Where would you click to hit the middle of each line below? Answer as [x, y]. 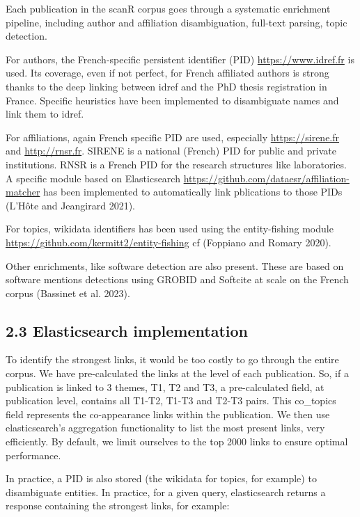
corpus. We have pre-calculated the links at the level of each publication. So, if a [177, 373]
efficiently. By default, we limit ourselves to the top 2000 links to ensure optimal [177, 442]
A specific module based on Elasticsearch [93, 178]
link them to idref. [45, 114]
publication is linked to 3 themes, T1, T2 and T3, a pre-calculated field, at [165, 387]
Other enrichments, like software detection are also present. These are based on [175, 265]
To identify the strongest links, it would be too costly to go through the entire [172, 359]
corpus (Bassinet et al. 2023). [68, 293]
